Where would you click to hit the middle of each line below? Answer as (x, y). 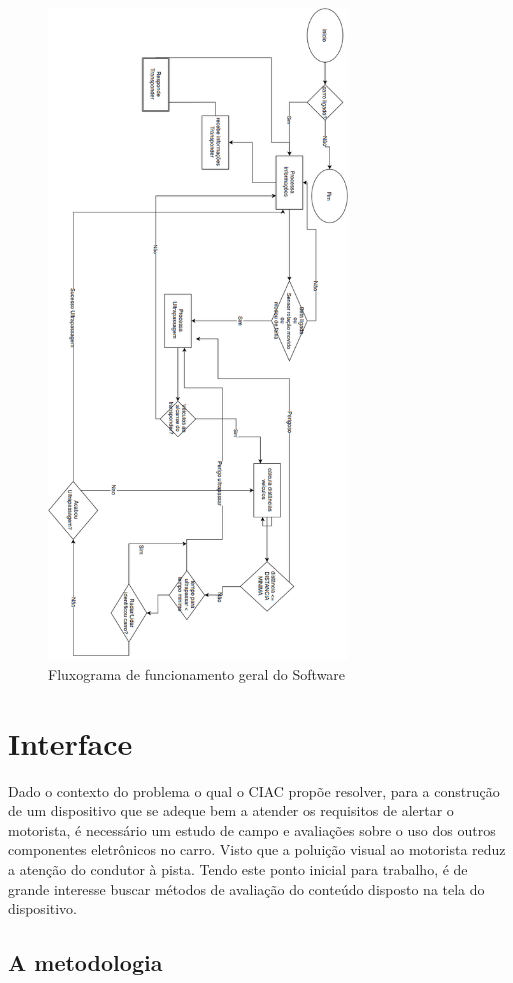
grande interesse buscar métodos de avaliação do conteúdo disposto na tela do (246, 888)
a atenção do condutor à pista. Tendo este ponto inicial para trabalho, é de (238, 868)
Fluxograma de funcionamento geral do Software (197, 673)
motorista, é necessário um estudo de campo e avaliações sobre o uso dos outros (252, 829)
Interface (70, 742)
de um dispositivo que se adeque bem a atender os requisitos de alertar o (231, 810)
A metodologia (85, 962)
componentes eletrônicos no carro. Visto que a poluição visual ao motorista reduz (257, 849)
